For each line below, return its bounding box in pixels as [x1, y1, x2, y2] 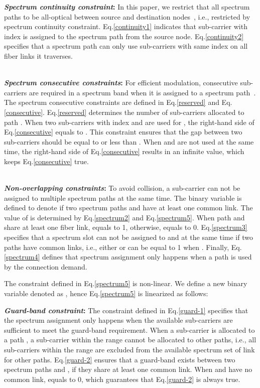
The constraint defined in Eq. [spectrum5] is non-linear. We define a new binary [4, 278, 247, 289]
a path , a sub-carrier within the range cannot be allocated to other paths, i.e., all [4, 334, 256, 345]
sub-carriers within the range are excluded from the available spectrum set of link [4, 344, 255, 354]
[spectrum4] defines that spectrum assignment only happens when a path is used [4, 251, 252, 262]
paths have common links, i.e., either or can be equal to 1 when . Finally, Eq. [4, 241, 242, 252]
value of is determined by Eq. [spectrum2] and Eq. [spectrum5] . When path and [4, 212, 245, 222]
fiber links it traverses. [4, 50, 73, 61]
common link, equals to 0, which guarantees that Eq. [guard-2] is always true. [4, 373, 240, 384]
